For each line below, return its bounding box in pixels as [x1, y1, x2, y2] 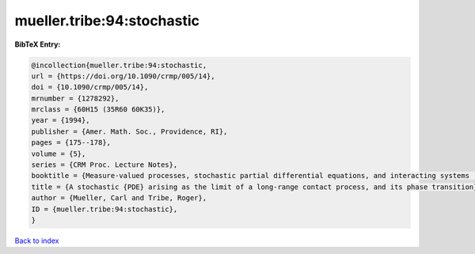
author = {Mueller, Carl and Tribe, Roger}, [31, 194, 207, 203]
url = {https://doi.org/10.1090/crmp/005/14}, [31, 71, 215, 81]
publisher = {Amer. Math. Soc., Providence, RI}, [31, 127, 228, 136]
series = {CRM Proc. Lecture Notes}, [31, 161, 178, 169]
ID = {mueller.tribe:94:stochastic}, [31, 204, 178, 214]
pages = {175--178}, [31, 138, 111, 147]
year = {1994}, [31, 116, 90, 125]
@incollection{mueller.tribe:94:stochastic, [31, 60, 207, 70]
